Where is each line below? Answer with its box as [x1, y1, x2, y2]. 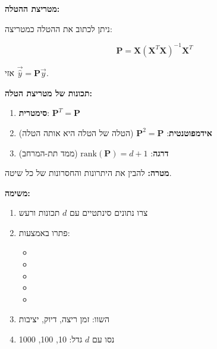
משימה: [5, 186, 30, 199]
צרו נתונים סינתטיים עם [70, 206, 148, 219]
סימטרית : [18, 106, 50, 119]
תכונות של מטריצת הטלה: [5, 86, 92, 99]
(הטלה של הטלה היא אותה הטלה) [18, 126, 134, 139]
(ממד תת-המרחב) [18, 146, 78, 159]
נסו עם [92, 333, 115, 345]
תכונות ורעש [18, 206, 60, 219]
